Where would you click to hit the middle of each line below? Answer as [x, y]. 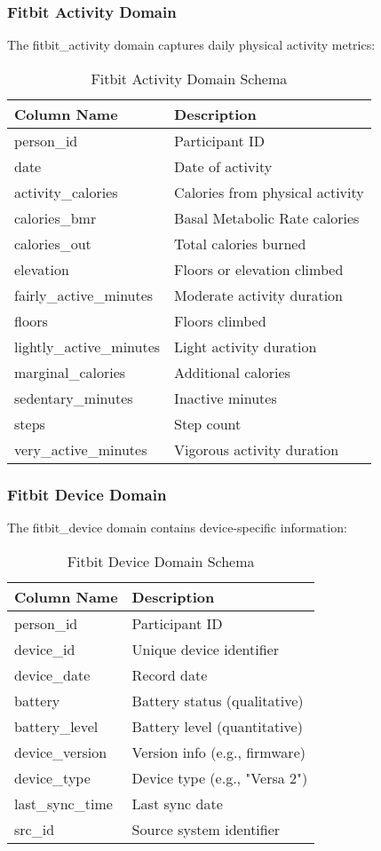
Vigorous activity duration [257, 449]
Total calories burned [240, 243]
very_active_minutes [81, 449]
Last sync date [177, 803]
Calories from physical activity [269, 192]
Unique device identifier [206, 649]
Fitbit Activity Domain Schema [189, 78]
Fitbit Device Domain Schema [161, 561]
